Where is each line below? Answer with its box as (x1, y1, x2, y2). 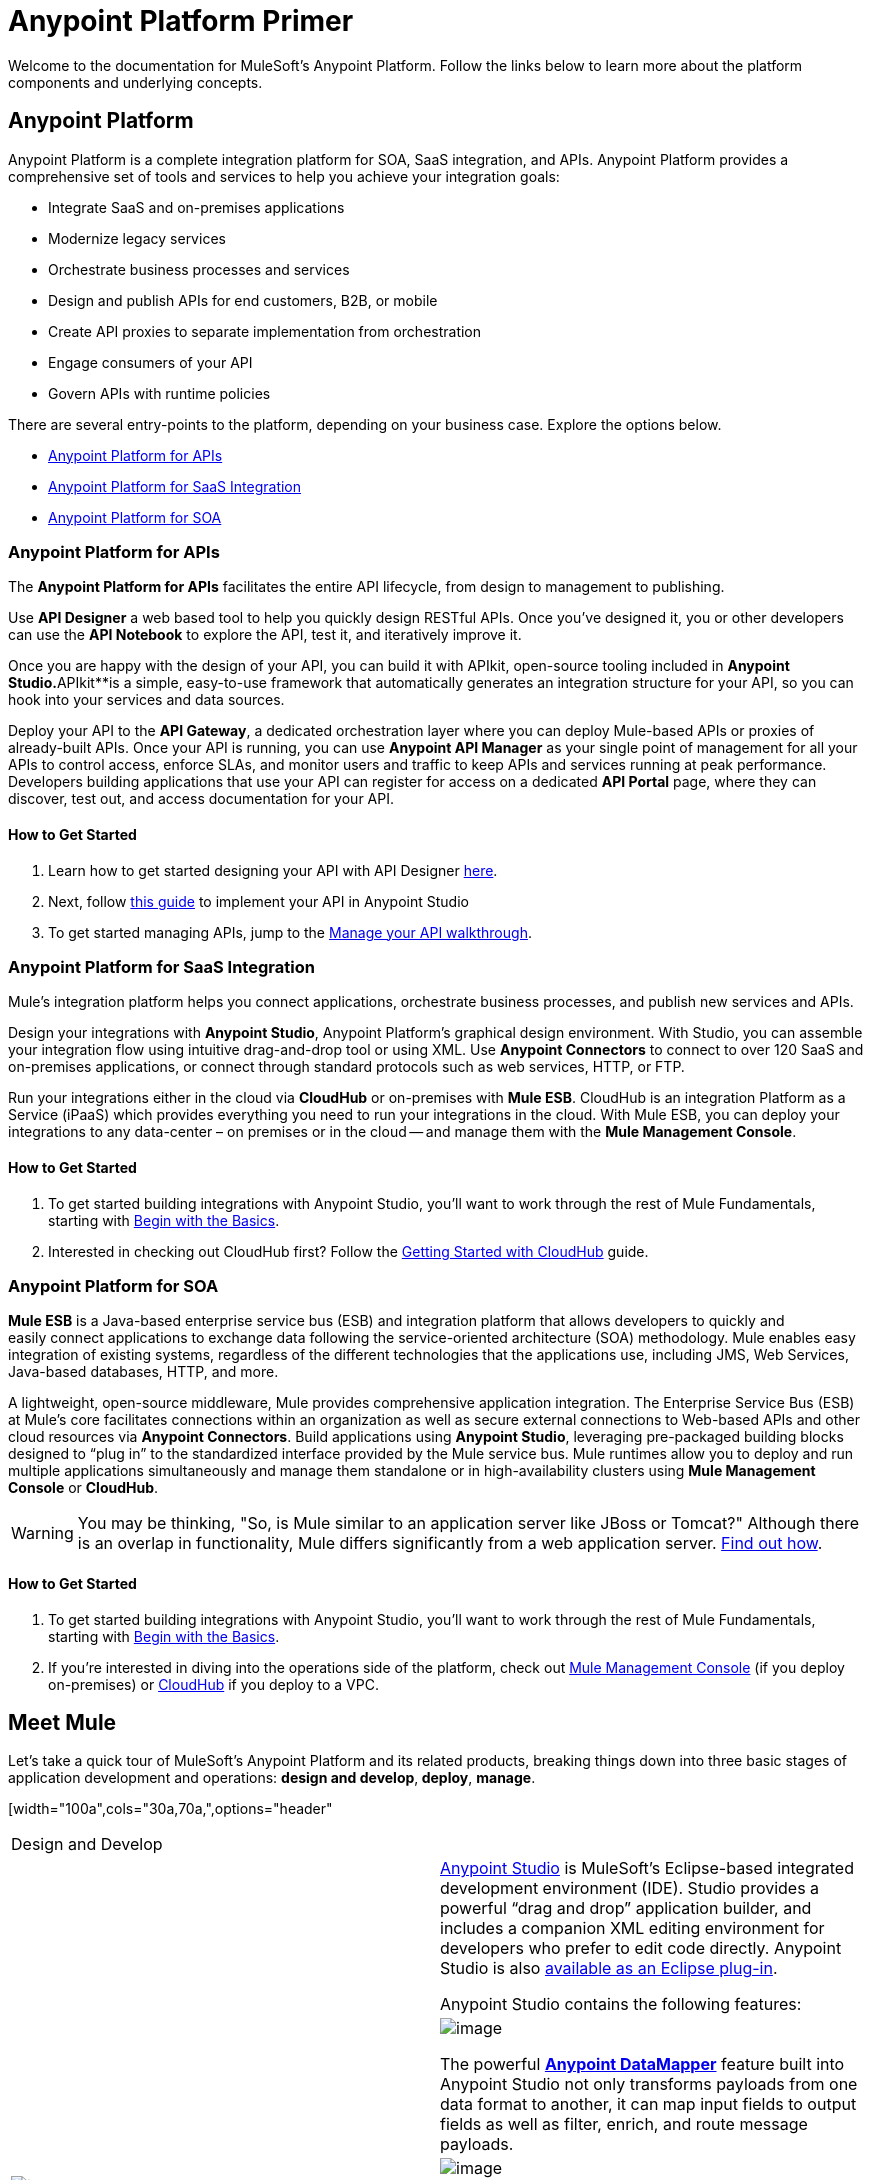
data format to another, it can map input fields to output (440, 2094, 857, 2115)
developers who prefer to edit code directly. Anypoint (440, 1938, 842, 1959)
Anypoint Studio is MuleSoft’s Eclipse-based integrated (440, 1858, 854, 1879)
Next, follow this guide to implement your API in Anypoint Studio (48, 892, 469, 910)
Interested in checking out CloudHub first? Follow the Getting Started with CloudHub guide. (48, 1242, 649, 1260)
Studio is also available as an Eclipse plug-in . (440, 1958, 778, 1979)
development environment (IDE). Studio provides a (440, 1878, 820, 1899)
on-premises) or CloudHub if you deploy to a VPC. (48, 1675, 379, 1693)
